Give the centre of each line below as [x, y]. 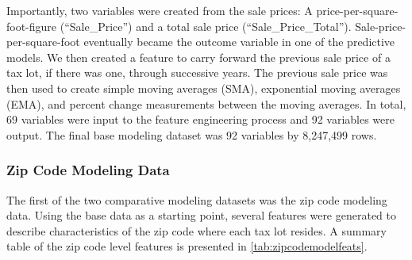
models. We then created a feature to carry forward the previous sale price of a [198, 57]
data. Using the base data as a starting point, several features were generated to [202, 215]
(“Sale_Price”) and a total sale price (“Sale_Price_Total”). [206, 26]
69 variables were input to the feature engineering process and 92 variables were [200, 119]
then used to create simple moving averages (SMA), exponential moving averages [204, 88]
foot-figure [32, 26]
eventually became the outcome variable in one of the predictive [239, 42]
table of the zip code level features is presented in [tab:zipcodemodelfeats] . [187, 246]
